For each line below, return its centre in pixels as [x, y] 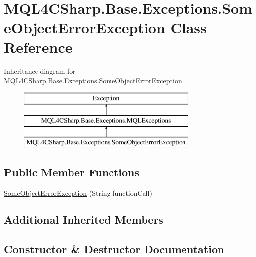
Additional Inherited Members [84, 219]
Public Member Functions [72, 172]
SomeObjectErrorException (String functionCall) [78, 193]
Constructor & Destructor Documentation [114, 248]
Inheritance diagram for [40, 70]
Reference [38, 47]
